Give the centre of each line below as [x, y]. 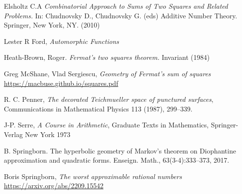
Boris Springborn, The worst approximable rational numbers [93, 176]
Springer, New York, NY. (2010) [52, 25]
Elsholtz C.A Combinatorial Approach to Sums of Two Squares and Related [116, 6]
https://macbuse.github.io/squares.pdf [61, 83]
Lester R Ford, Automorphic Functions [62, 41]
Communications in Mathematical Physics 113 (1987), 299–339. [98, 108]
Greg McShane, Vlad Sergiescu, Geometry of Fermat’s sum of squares [107, 73]
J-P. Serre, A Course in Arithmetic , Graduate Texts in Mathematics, [106, 125]
